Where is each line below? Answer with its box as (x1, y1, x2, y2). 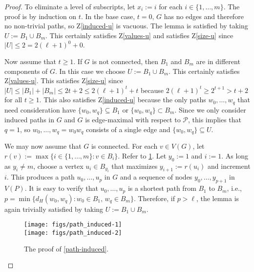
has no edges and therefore (164, 11, 244, 21)
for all (4, 94, 22, 105)
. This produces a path (6, 172, 75, 182)
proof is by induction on (4, 11, 77, 21)
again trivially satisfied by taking (4, 204, 104, 214)
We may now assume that (4, 141, 82, 151)
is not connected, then (92, 56, 158, 66)
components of (4, 66, 48, 76)
